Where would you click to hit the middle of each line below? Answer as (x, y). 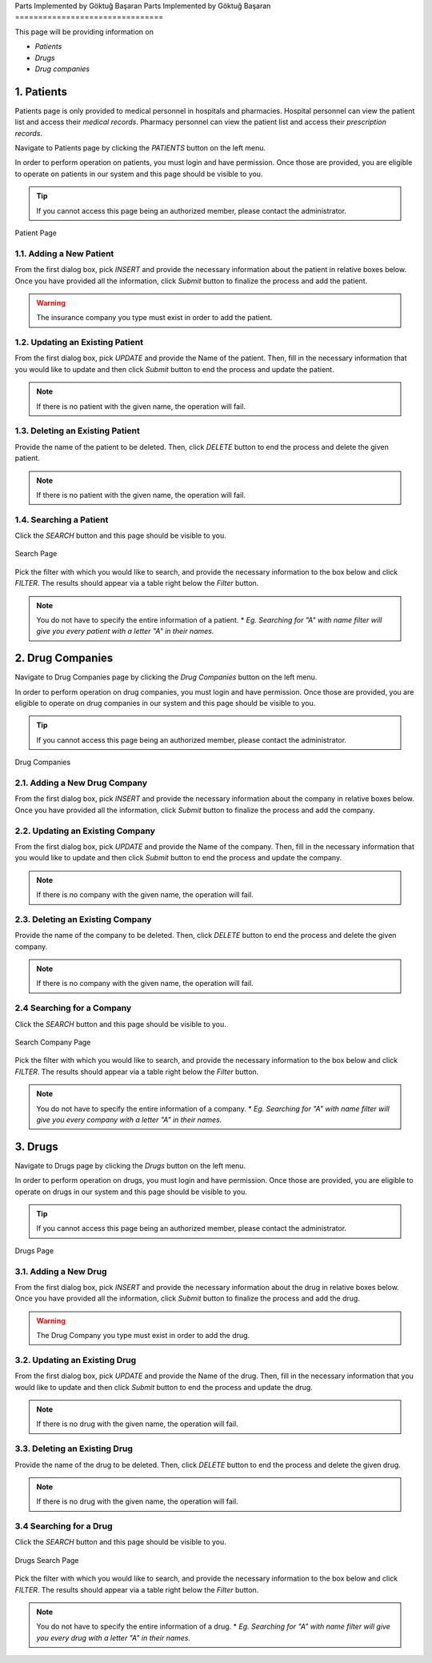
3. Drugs (37, 1146)
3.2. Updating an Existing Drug (76, 1360)
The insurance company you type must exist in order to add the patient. (154, 318)
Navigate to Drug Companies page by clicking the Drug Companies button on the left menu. (166, 677)
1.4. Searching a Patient (62, 519)
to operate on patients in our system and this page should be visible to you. (139, 174)
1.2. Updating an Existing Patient (79, 343)
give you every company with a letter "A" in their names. (129, 1120)
